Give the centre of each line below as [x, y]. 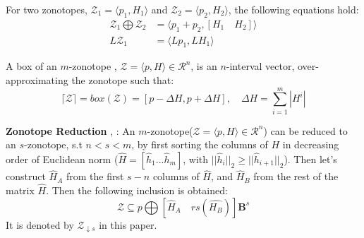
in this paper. [128, 224]
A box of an [31, 66]
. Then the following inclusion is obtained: [137, 190]
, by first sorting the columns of [200, 144]
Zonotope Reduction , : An [71, 130]
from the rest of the [296, 176]
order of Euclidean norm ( [62, 159]
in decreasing [311, 144]
